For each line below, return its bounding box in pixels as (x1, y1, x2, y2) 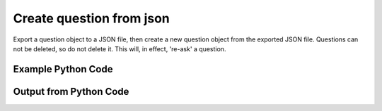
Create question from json (13, 11, 170, 26)
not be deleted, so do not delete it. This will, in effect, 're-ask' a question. (13, 44, 226, 53)
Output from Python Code (13, 85, 129, 98)
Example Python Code (13, 63, 113, 75)
